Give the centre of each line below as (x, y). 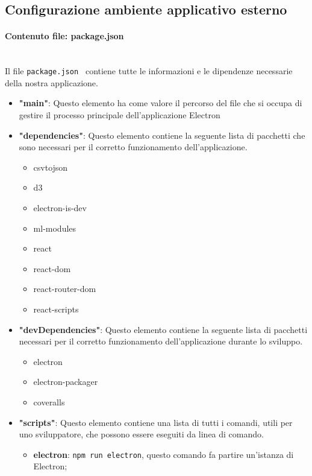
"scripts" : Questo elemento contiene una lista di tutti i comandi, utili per (156, 422)
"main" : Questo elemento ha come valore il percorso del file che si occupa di (161, 103)
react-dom (52, 268)
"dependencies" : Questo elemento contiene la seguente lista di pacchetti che (162, 135)
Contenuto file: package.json (64, 36)
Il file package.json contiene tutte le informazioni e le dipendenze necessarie (149, 71)
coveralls (49, 401)
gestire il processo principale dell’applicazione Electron (120, 115)
